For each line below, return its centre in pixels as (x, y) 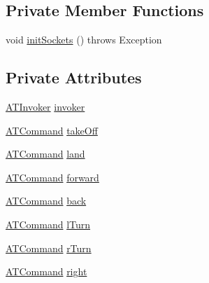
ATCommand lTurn (48, 224)
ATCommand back (46, 201)
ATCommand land (45, 154)
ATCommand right (46, 271)
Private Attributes (74, 77)
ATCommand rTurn (49, 248)
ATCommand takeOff (52, 130)
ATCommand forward (52, 177)
